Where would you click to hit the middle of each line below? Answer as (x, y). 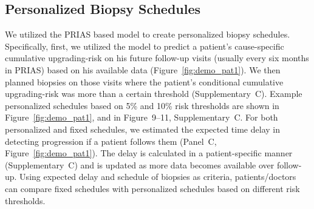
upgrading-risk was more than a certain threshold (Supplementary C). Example (154, 94)
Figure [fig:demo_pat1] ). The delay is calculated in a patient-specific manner (149, 153)
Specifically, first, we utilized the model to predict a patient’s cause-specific (145, 46)
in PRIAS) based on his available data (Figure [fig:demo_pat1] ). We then (143, 69)
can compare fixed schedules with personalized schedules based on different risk (152, 188)
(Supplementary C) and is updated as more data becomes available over (140, 164)
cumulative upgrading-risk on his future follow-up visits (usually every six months (157, 58)
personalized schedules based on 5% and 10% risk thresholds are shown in (142, 105)
